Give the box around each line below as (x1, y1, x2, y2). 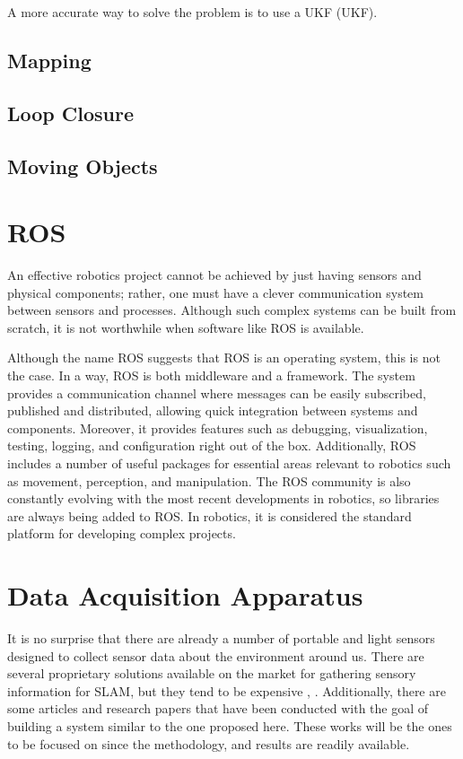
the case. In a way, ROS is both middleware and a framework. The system (7, 366, 415, 385)
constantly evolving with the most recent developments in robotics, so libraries (7, 489, 440, 508)
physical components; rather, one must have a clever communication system (7, 283, 424, 301)
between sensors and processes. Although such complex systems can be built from (7, 301, 457, 319)
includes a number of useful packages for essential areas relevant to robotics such (7, 454, 451, 472)
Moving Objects (7, 152, 158, 179)
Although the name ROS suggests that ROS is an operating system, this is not (7, 348, 441, 367)
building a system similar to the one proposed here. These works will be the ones (7, 717, 452, 736)
